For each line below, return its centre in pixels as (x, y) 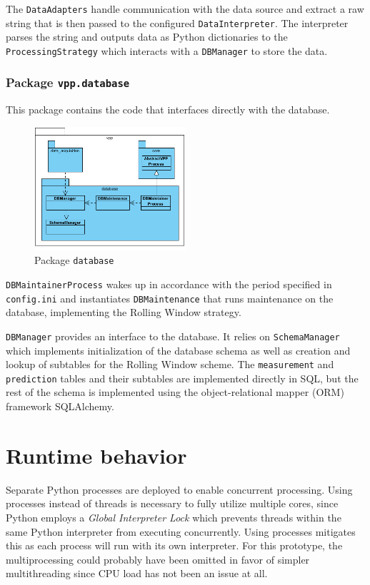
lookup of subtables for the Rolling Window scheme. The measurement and (170, 364)
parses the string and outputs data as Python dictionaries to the (147, 37)
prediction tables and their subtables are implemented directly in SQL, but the (182, 378)
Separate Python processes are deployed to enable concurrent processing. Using (179, 489)
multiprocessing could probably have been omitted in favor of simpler (158, 559)
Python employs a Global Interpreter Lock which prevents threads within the (174, 517)
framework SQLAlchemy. (60, 406)
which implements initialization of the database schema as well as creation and (178, 350)
